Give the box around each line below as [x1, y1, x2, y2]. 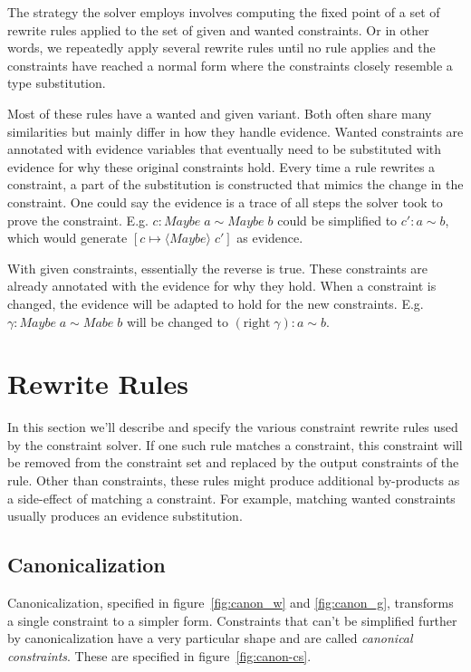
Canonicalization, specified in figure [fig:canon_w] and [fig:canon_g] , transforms [7, 592, 454, 611]
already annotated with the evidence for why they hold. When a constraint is [7, 276, 437, 295]
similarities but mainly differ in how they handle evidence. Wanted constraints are [7, 121, 464, 140]
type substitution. [7, 73, 106, 92]
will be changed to [126, 312, 228, 331]
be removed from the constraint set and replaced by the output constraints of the [7, 453, 459, 472]
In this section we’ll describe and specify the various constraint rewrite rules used [7, 418, 458, 437]
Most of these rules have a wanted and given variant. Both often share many [7, 103, 432, 122]
